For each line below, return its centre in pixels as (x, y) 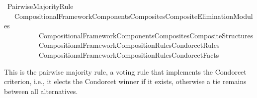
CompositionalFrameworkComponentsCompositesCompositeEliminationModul (133, 16)
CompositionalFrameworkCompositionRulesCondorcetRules (129, 45)
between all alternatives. (41, 91)
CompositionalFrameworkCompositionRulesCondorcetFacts (129, 54)
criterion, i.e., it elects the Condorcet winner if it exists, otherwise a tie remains (125, 81)
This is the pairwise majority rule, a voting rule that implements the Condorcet (125, 71)
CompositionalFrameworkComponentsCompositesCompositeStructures (146, 35)
